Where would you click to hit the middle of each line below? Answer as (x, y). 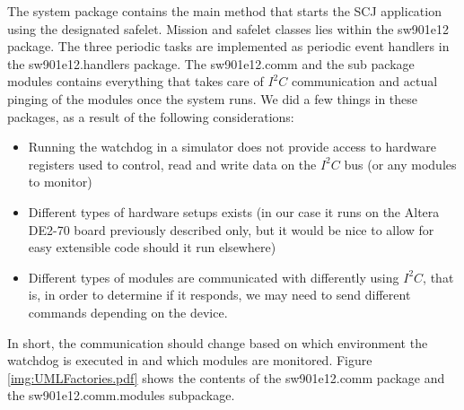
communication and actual (364, 81)
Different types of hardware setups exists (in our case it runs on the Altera (234, 211)
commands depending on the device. (128, 312)
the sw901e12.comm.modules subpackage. (121, 395)
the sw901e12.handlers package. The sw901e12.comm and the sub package (211, 63)
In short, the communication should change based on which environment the (218, 342)
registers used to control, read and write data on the (172, 164)
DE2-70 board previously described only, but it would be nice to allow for (231, 229)
